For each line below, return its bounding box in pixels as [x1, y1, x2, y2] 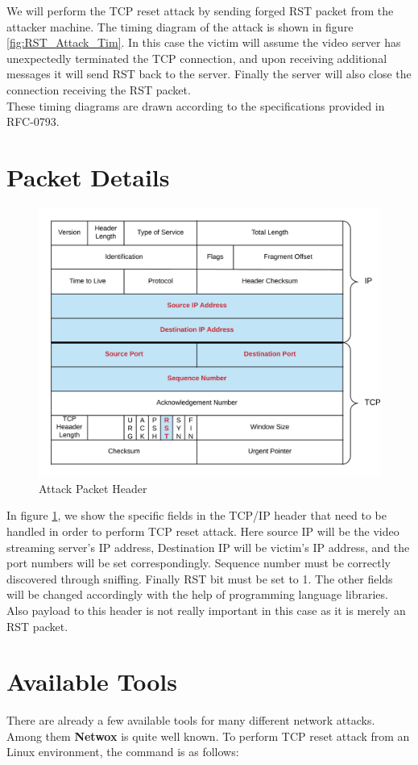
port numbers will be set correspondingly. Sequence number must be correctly [6, 554, 391, 571]
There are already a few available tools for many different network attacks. [6, 712, 375, 729]
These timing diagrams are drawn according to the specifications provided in [6, 97, 385, 114]
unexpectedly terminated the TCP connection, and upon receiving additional [6, 49, 387, 66]
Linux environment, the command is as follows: [6, 743, 239, 760]
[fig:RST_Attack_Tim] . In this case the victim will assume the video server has [6, 34, 401, 51]
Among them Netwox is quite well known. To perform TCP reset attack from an [6, 727, 410, 744]
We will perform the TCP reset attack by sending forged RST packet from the [6, 2, 394, 19]
